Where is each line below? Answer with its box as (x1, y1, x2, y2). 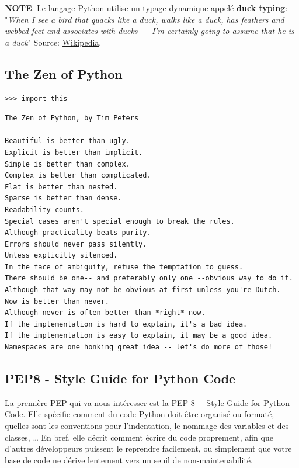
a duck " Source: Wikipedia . (5, 36, 102, 48)
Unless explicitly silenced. (5, 251, 118, 260)
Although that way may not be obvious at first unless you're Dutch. (5, 286, 281, 294)
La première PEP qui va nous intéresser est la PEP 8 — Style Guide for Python (5, 396, 290, 408)
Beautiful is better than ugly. (5, 137, 130, 145)
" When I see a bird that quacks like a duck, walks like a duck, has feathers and (5, 13, 284, 25)
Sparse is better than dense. (5, 194, 122, 203)
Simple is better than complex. (5, 160, 130, 168)
